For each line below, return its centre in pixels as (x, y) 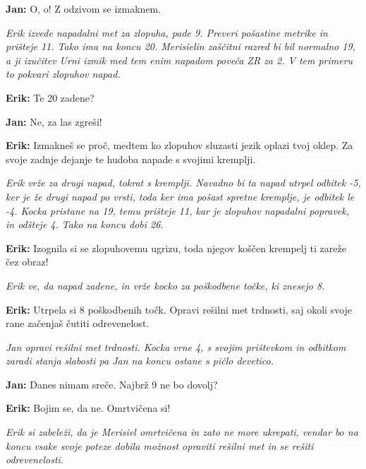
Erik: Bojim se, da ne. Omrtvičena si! (88, 408)
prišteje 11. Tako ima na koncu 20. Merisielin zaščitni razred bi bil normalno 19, (181, 46)
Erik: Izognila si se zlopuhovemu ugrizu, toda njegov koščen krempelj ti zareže (176, 248)
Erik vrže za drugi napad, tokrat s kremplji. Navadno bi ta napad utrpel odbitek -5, (183, 183)
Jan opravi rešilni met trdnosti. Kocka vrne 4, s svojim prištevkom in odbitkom (176, 346)
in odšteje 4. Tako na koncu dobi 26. (85, 224)
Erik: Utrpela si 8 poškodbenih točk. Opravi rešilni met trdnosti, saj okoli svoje (179, 309)
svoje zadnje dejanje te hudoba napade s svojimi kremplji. (131, 159)
